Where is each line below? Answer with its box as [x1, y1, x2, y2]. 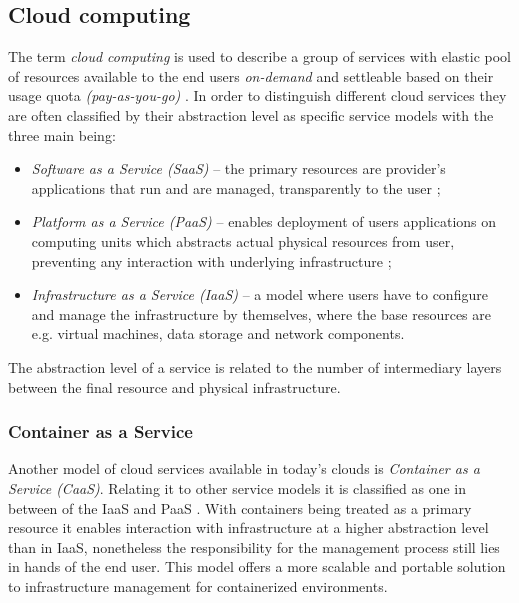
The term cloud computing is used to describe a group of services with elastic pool [8, 46, 511, 67]
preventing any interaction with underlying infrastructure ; [31, 250, 392, 271]
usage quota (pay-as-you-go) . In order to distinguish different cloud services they [8, 85, 507, 106]
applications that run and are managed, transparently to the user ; [31, 177, 441, 198]
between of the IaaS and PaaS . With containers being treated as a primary [8, 497, 472, 518]
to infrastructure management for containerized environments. [8, 575, 388, 596]
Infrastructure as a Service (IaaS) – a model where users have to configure [31, 284, 488, 305]
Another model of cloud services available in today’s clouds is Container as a [8, 458, 480, 479]
